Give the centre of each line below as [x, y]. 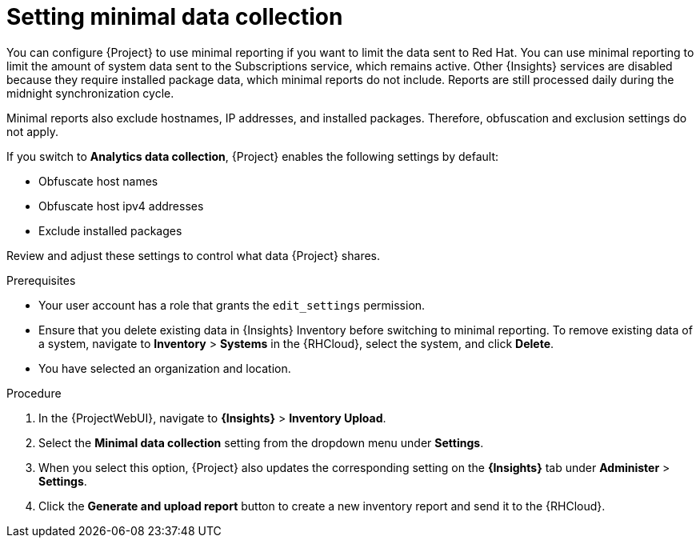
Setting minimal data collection [175, 17]
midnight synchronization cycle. [90, 93]
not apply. [32, 131]
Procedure [34, 393]
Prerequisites [41, 280]
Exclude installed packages [110, 230]
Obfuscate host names [98, 181]
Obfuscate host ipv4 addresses [121, 206]
